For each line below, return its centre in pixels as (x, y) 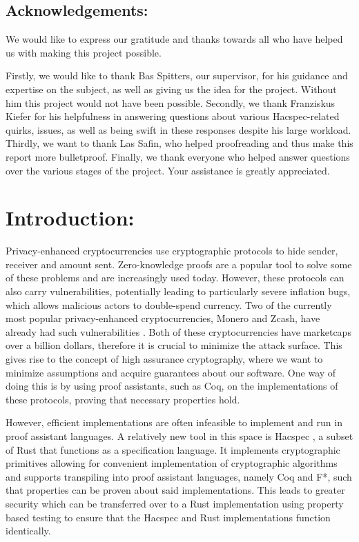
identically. (28, 531)
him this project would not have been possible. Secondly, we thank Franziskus (171, 102)
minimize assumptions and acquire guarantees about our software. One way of (171, 372)
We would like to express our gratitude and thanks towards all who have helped (174, 39)
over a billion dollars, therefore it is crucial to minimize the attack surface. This (174, 345)
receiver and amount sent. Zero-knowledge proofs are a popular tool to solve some (179, 264)
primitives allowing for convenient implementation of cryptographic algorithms (172, 463)
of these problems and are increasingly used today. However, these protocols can (175, 278)
